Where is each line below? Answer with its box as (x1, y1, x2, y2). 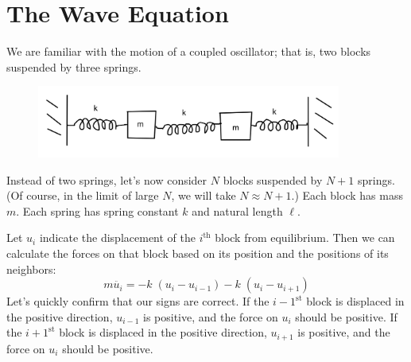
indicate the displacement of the (39, 229, 196, 246)
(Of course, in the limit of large (6, 187, 159, 204)
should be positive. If (295, 308, 397, 325)
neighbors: (6, 260, 56, 277)
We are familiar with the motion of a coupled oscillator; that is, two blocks (6, 43, 371, 60)
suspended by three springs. (6, 58, 142, 75)
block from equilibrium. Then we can (215, 229, 395, 246)
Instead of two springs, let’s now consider (6, 171, 207, 188)
